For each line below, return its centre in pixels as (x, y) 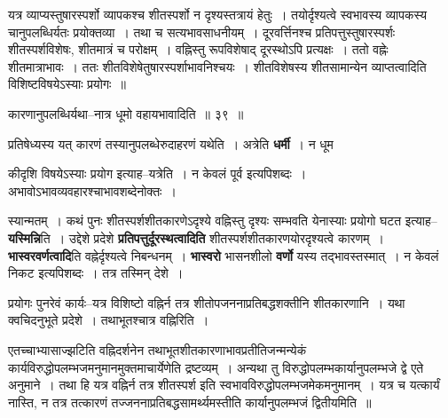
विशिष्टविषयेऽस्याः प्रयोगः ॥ (67, 84)
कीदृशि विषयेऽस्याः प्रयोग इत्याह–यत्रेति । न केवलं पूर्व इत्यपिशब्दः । (157, 174)
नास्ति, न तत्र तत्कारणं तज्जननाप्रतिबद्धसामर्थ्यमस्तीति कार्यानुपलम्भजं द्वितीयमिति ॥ (190, 402)
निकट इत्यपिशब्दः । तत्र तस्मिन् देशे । (96, 273)
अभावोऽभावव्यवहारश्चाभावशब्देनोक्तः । (92, 190)
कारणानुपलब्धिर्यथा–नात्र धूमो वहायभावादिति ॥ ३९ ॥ (126, 113)
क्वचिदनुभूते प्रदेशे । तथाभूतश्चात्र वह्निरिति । (109, 320)
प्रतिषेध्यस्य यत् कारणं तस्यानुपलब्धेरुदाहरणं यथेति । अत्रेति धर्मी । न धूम (171, 143)
